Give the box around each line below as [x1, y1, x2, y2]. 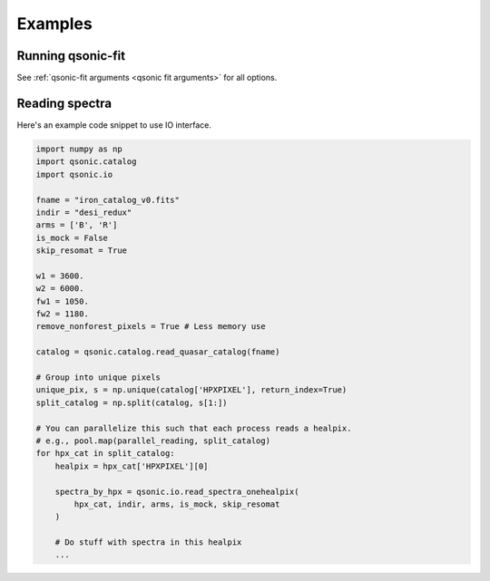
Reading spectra [16, 95, 113, 111]
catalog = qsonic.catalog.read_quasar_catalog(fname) [35, 347, 280, 357]
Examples [16, 14, 93, 34]
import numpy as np [35, 143, 122, 154]
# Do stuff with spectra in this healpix [54, 537, 242, 547]
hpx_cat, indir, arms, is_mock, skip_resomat [73, 499, 280, 509]
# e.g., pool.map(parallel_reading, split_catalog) [35, 435, 271, 446]
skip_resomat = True [35, 246, 127, 256]
